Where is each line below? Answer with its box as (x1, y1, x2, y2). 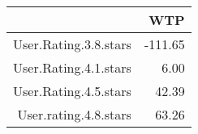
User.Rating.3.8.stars (13, 35, 131, 53)
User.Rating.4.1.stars (13, 58, 131, 77)
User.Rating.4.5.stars (13, 82, 131, 100)
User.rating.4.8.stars (17, 105, 131, 124)
